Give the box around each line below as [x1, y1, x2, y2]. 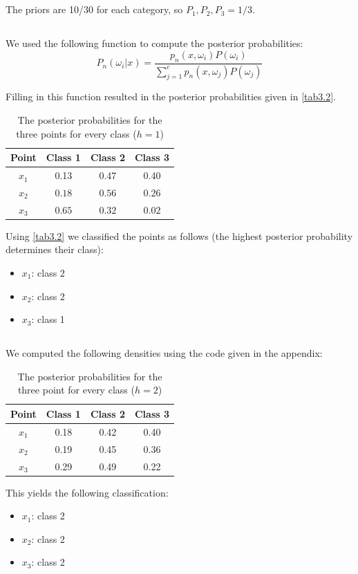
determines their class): [6, 242, 104, 257]
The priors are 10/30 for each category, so [6, 2, 183, 17]
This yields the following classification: [6, 485, 169, 499]
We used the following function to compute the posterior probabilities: [6, 36, 303, 50]
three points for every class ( [16, 126, 137, 140]
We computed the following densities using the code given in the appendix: [6, 346, 323, 360]
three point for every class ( [17, 382, 135, 397]
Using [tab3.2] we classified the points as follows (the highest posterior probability [6, 228, 353, 243]
